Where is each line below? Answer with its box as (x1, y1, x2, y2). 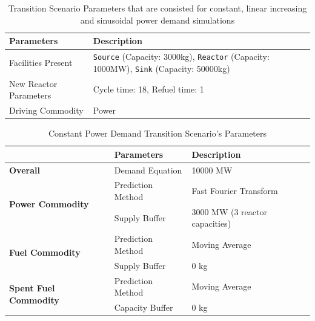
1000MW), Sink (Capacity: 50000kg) (93, 62, 230, 74)
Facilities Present (9, 56, 73, 68)
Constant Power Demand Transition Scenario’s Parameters (48, 127, 267, 140)
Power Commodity (9, 198, 89, 210)
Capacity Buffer (114, 301, 173, 313)
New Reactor (9, 77, 58, 89)
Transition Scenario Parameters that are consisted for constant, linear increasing (8, 2, 307, 14)
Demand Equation (114, 163, 182, 176)
